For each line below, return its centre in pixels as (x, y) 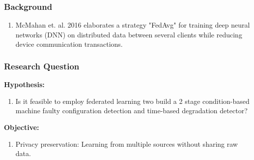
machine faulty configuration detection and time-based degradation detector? (131, 111)
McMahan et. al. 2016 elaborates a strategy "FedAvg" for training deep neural (133, 25)
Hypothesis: (24, 84)
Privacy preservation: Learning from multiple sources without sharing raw (127, 144)
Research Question (42, 66)
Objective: (22, 127)
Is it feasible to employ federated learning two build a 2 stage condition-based (132, 101)
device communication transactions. (69, 44)
